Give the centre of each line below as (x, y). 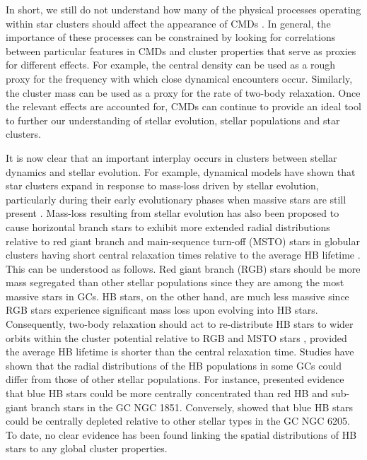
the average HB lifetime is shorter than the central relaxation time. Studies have (180, 352)
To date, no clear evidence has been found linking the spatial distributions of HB (181, 434)
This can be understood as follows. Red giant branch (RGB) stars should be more (183, 268)
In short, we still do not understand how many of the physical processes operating (183, 9)
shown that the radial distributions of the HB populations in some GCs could (174, 365)
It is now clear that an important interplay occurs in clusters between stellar (171, 157)
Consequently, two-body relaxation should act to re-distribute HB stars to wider (180, 324)
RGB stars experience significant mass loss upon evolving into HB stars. (162, 310)
